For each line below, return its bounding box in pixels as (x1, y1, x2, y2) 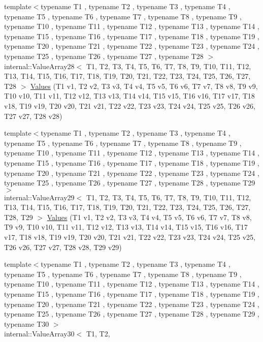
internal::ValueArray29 (4, 192, 75, 202)
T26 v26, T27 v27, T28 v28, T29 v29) (4, 241, 122, 252)
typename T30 (4, 318, 49, 329)
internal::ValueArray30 (4, 328, 75, 339)
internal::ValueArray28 (4, 60, 75, 71)
